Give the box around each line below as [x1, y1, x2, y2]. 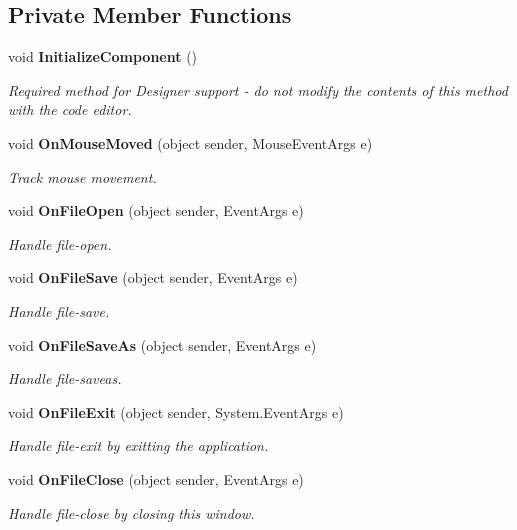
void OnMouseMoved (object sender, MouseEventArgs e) [8, 132, 373, 153]
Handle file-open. [8, 233, 112, 254]
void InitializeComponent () [8, 46, 198, 67]
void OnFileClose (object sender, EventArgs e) [8, 468, 304, 489]
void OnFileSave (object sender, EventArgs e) [8, 267, 298, 288]
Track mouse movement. [8, 166, 157, 187]
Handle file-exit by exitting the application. [8, 435, 269, 456]
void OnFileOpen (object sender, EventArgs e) [8, 200, 304, 221]
